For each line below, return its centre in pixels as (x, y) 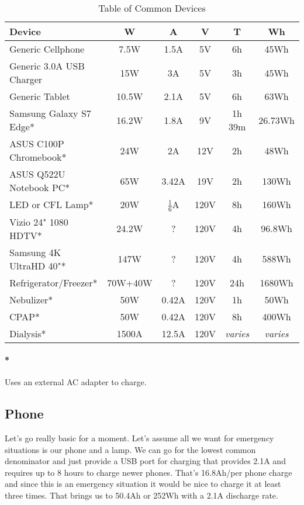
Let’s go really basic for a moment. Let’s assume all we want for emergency (139, 438)
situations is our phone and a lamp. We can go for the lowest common (130, 449)
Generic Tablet (40, 96)
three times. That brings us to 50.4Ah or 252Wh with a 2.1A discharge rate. (141, 495)
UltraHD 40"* (38, 265)
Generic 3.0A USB (47, 66)
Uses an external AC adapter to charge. (76, 382)
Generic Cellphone (47, 49)
